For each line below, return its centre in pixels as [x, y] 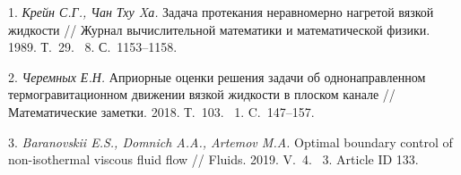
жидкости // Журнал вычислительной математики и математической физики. [219, 29]
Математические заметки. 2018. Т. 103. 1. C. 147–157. [161, 111]
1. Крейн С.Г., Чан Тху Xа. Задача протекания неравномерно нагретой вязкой [221, 12]
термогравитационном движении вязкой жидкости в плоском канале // [202, 94]
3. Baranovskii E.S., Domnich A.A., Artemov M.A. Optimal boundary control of [230, 142]
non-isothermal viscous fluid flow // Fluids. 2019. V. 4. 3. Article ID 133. [213, 159]
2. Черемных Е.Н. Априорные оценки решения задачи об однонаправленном [217, 76]
